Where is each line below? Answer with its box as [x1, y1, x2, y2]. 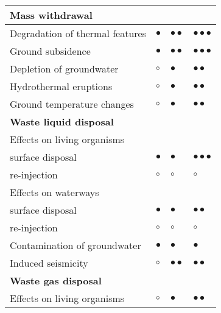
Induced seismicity [10, 256, 88, 270]
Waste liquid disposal [10, 114, 114, 128]
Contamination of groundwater [10, 238, 141, 252]
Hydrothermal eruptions [10, 79, 113, 93]
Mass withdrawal [10, 8, 93, 22]
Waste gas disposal [10, 273, 102, 287]
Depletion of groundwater [10, 62, 119, 76]
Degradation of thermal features [10, 26, 147, 40]
